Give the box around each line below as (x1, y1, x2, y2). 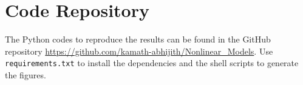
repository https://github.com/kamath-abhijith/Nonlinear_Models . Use (5, 44, 273, 57)
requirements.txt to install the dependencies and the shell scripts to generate (5, 56, 299, 69)
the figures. (5, 68, 46, 81)
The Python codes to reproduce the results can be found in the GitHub (5, 33, 271, 46)
